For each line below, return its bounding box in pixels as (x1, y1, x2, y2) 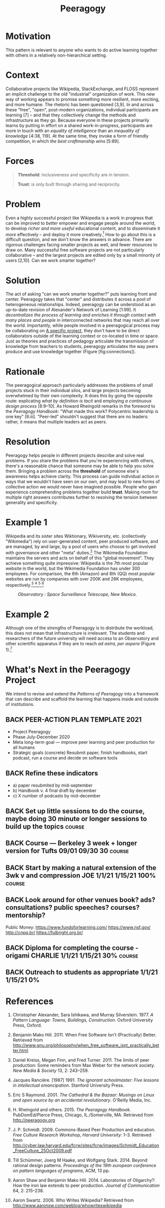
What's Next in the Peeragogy (5, 664, 131, 675)
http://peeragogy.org (12, 1117, 55, 1123)
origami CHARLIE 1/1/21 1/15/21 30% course (5, 952, 138, 960)
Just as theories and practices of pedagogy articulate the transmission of (5, 338, 154, 344)
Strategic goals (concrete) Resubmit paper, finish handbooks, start (12, 750, 148, 756)
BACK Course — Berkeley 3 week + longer (5, 839, 137, 848)
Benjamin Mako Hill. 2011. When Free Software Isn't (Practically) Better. (12, 1032, 157, 1038)
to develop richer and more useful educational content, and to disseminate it (5, 225, 160, 231)
